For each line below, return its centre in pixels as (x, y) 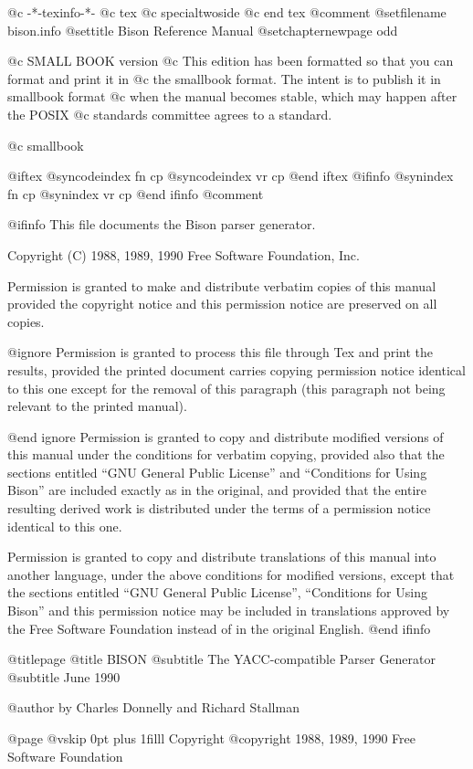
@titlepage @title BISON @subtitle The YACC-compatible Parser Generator (222, 659)
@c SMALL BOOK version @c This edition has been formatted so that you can (231, 61)
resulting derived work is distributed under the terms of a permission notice (219, 508)
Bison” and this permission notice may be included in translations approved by (229, 611)
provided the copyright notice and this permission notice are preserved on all (222, 304)
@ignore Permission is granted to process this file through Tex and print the (221, 352)
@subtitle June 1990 (64, 676)
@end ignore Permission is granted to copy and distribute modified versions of (226, 436)
